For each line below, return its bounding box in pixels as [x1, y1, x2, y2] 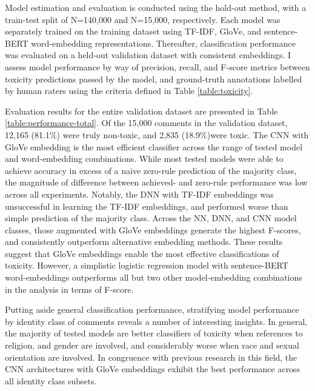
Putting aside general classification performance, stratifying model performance [5, 303, 299, 316]
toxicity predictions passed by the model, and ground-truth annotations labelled [5, 72, 302, 85]
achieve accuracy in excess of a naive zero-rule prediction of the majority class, [5, 164, 297, 176]
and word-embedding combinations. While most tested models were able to [5, 152, 283, 165]
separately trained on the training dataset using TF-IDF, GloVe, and [5, 25, 262, 38]
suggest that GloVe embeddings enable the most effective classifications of [5, 247, 279, 259]
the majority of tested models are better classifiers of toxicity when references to [5, 327, 303, 339]
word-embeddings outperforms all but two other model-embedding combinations [5, 271, 302, 284]
